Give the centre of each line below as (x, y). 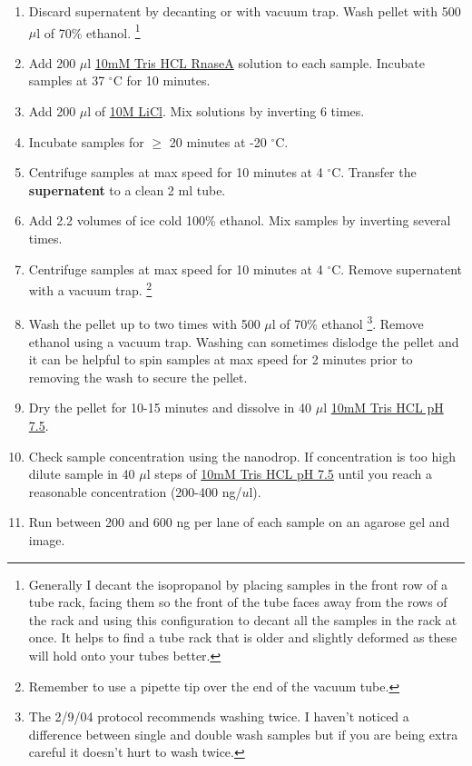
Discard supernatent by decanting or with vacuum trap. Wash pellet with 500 (245, 11)
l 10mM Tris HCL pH (383, 408)
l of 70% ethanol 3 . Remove (348, 323)
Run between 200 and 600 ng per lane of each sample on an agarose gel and (239, 522)
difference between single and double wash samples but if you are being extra (243, 734)
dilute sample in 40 (82, 474)
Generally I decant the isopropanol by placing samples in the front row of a (238, 584)
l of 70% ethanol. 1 (88, 31)
